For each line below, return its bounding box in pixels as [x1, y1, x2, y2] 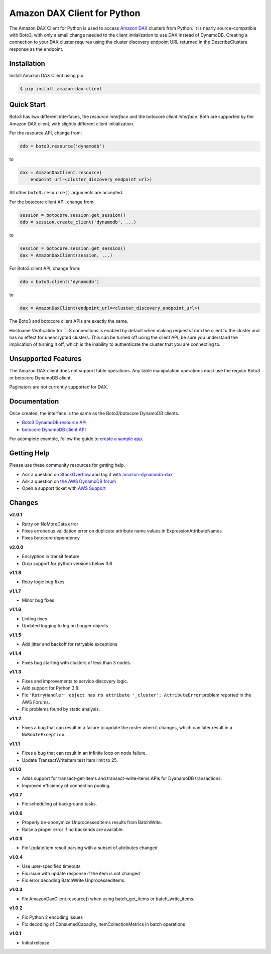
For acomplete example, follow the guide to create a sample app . [9, 436, 144, 442]
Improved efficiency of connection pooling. [22, 782, 111, 788]
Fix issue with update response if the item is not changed [22, 870, 140, 876]
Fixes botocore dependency [22, 535, 80, 541]
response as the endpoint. [9, 46, 64, 52]
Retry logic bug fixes [22, 579, 65, 585]
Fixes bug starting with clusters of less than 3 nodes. [22, 659, 131, 665]
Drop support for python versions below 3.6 [22, 560, 112, 567]
